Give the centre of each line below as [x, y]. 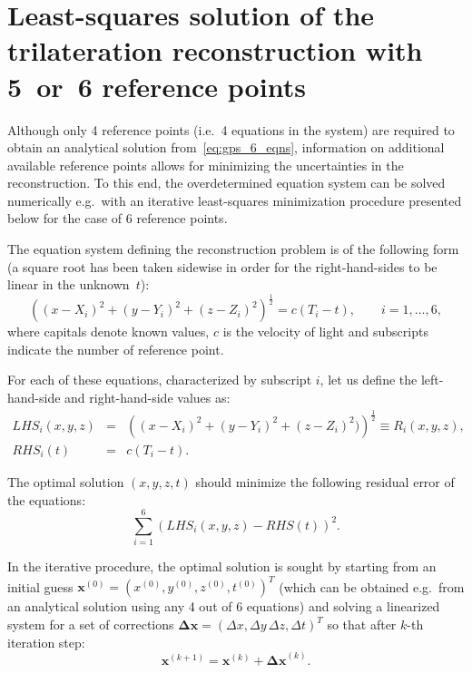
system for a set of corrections [91, 624]
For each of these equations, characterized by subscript [160, 380]
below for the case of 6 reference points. [118, 218]
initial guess [40, 586]
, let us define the [369, 380]
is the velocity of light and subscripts [325, 332]
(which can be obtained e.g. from [372, 586]
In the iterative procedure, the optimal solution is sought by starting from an [222, 566]
